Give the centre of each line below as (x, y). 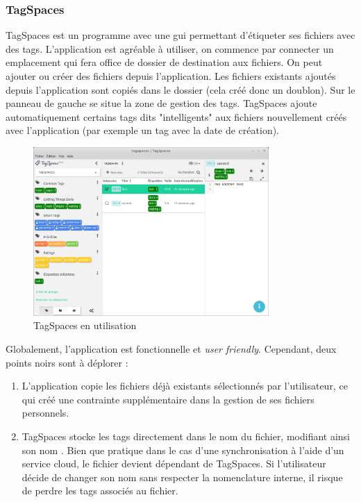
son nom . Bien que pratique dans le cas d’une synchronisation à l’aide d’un (183, 450)
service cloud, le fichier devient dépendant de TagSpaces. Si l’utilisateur (174, 463)
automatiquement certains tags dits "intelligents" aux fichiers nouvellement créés (176, 116)
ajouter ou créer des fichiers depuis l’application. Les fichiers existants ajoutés (171, 76)
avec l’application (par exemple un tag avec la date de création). (143, 130)
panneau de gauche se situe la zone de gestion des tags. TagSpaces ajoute (161, 103)
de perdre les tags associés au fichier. (100, 491)
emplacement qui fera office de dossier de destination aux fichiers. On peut (164, 62)
